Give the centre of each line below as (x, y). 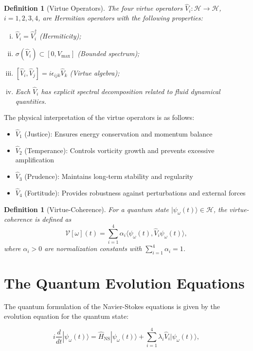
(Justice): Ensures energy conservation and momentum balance (118, 133)
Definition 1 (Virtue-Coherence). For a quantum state (86, 209)
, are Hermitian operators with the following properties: (120, 17)
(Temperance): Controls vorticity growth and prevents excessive (119, 150)
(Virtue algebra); (95, 72)
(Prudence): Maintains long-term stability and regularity (109, 176)
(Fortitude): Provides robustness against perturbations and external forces (135, 192)
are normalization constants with (93, 248)
